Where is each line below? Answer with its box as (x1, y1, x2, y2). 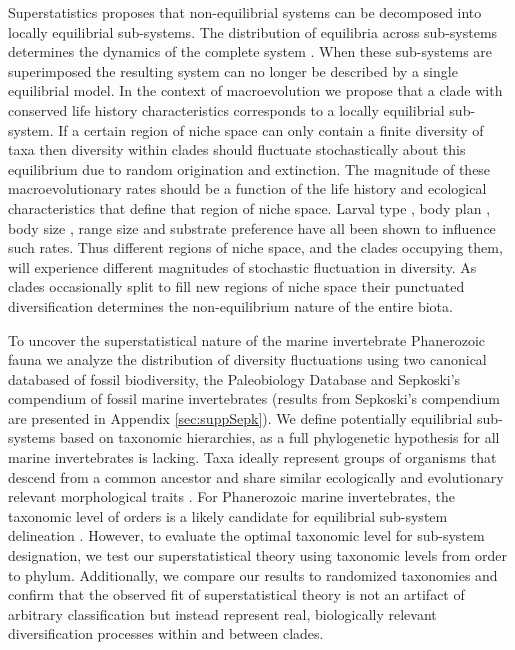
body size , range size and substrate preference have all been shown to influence (8, 217, 496, 238)
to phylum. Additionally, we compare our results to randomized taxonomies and (8, 564, 498, 585)
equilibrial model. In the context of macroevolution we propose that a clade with (8, 80, 503, 101)
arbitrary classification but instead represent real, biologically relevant (8, 603, 437, 624)
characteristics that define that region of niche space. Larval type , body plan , (8, 197, 491, 218)
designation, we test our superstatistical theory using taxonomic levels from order (8, 545, 507, 566)
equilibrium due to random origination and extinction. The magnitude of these (8, 158, 491, 179)
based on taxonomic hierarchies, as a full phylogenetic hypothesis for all (59, 427, 500, 448)
